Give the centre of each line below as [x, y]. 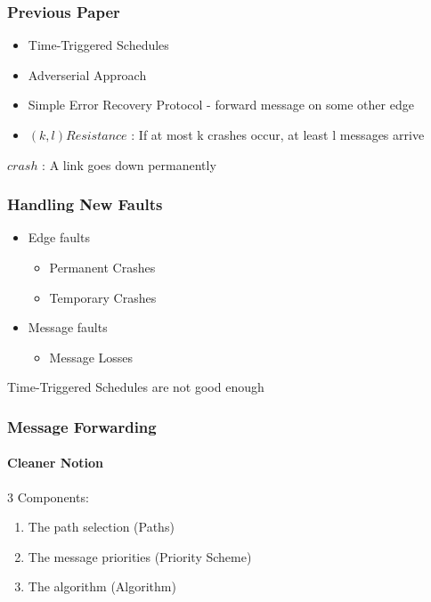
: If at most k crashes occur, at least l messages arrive [278, 134]
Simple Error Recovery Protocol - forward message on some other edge [221, 105]
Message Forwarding [82, 426]
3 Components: [48, 496]
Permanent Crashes [102, 267]
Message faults [68, 327]
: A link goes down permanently [129, 164]
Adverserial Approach [87, 74]
